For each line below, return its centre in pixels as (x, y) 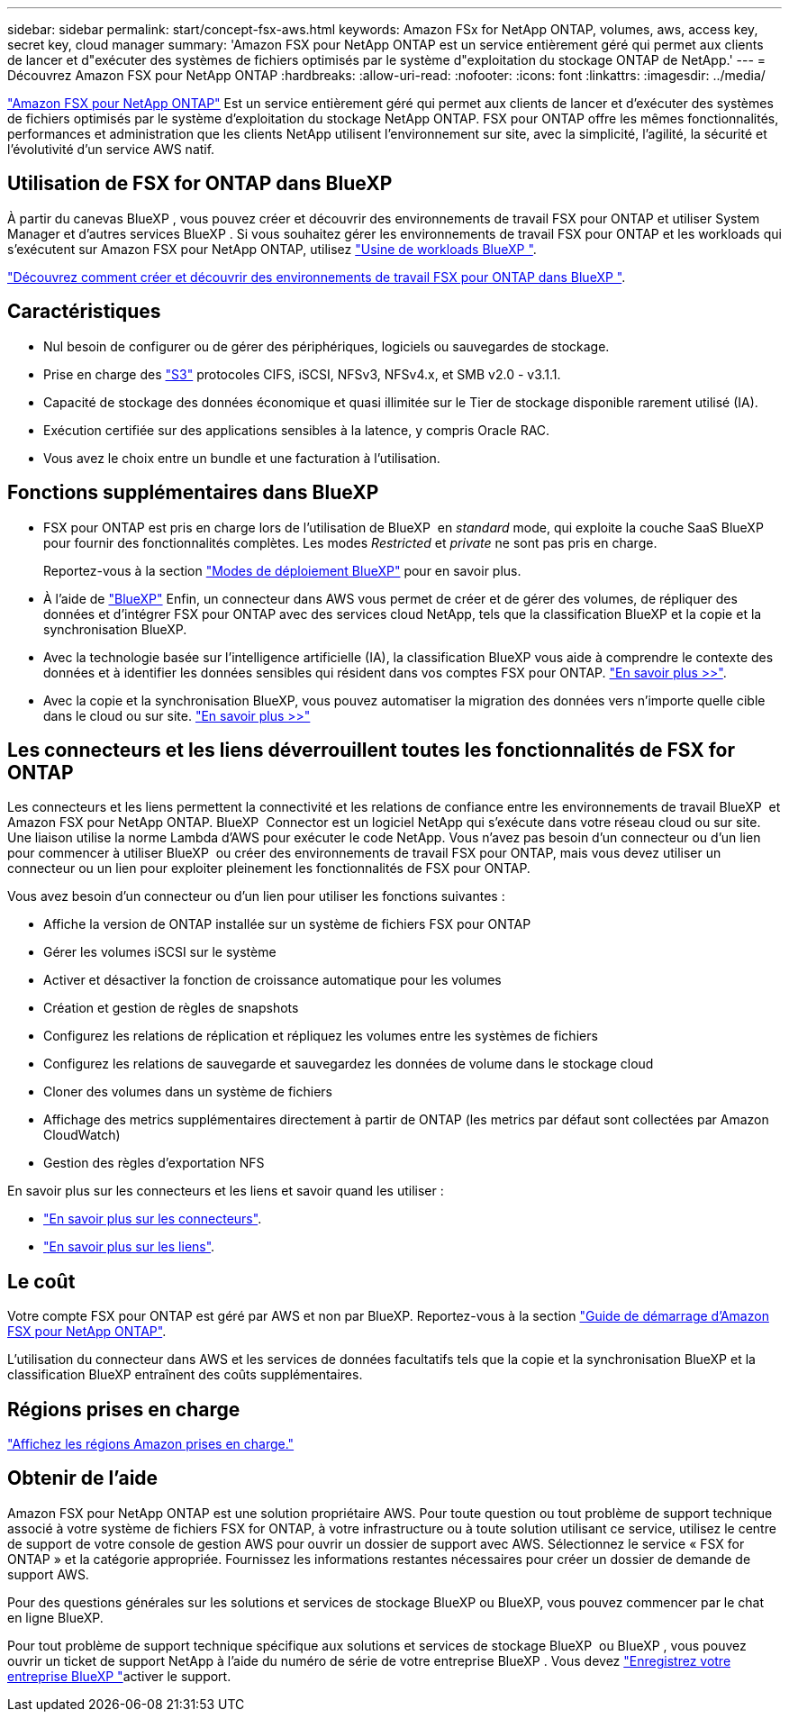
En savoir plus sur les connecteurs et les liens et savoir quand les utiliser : (226, 1191)
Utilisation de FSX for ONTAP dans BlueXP (200, 184)
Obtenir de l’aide (83, 1478)
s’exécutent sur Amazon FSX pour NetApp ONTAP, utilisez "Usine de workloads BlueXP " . (272, 249)
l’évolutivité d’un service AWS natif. (111, 149)
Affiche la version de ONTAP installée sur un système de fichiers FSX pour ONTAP (287, 924)
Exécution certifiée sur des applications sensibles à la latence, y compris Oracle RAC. (297, 430)
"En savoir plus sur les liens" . (129, 1247)
